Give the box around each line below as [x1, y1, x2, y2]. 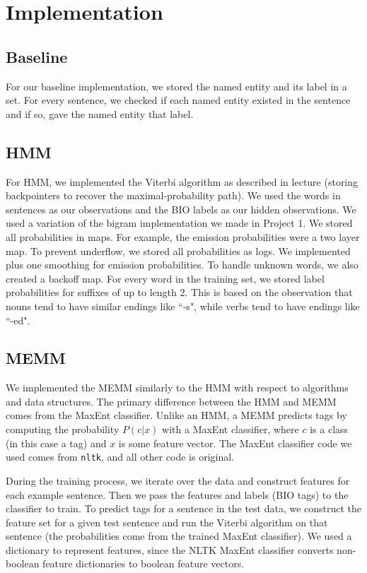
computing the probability [6, 422, 120, 437]
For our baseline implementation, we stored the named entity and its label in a [6, 78, 347, 93]
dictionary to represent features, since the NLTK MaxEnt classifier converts [6, 542, 334, 557]
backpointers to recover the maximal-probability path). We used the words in [6, 188, 341, 203]
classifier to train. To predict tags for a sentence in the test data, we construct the [6, 501, 362, 516]
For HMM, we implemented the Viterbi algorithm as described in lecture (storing [6, 174, 359, 189]
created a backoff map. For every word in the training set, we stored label [6, 271, 325, 285]
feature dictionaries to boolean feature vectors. [42, 556, 245, 571]
